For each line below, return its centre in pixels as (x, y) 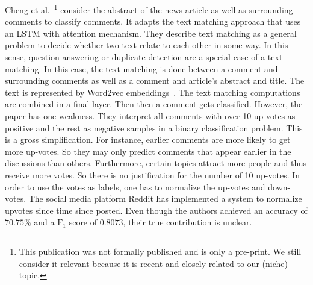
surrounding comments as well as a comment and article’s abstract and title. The (155, 80)
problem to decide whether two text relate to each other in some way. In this (147, 45)
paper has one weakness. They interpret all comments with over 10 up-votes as (150, 116)
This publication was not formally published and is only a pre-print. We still (160, 251)
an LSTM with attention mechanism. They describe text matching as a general (151, 33)
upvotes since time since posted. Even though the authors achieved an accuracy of (156, 210)
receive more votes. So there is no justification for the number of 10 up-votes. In (153, 174)
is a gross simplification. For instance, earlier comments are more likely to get (148, 139)
